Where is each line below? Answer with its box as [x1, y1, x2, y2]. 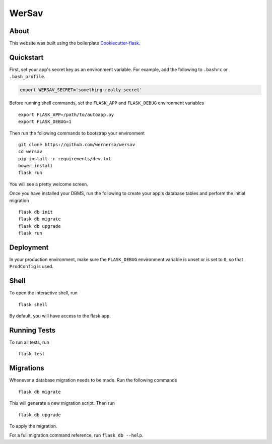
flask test [18, 351, 45, 357]
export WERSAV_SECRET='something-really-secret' [20, 87, 143, 93]
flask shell [18, 301, 48, 307]
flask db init [18, 209, 53, 215]
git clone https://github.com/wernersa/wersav [18, 142, 135, 147]
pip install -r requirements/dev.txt [18, 156, 112, 161]
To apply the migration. [9, 423, 57, 429]
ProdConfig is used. [9, 264, 54, 270]
